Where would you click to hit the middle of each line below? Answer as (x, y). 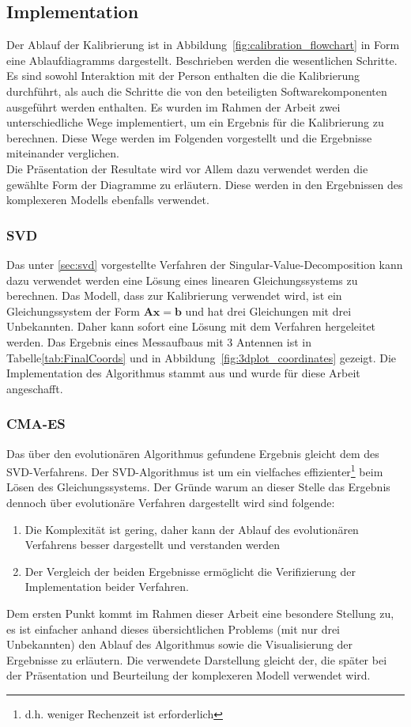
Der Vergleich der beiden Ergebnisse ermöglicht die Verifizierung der (190, 571)
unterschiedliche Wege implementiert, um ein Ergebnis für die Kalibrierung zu (195, 122)
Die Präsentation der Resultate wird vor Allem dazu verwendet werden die (187, 168)
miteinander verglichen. (63, 153)
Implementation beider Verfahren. (107, 587)
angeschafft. (35, 388)
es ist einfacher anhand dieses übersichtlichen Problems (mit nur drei (173, 629)
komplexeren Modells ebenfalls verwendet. (108, 200)
